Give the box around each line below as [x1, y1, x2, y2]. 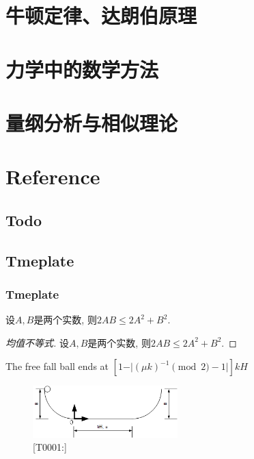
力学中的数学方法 [5, 55, 159, 83]
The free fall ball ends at [5, 359, 109, 373]
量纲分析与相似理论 [5, 108, 178, 136]
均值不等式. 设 [5, 335, 69, 349]
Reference [5, 162, 100, 190]
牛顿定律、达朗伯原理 [5, 1, 197, 29]
